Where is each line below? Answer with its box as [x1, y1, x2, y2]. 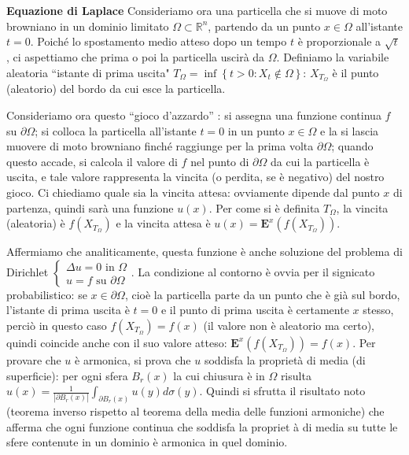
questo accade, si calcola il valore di [6, 153, 178, 169]
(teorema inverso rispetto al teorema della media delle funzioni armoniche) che [6, 402, 385, 419]
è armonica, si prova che [75, 351, 191, 368]
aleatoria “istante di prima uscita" [6, 64, 170, 80]
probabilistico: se [6, 286, 87, 302]
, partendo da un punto [208, 17, 321, 34]
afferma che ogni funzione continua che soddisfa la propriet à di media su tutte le [6, 418, 398, 435]
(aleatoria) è [6, 215, 65, 231]
